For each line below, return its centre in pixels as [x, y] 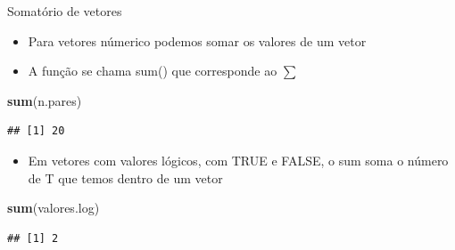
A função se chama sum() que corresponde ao [153, 71]
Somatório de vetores [65, 11]
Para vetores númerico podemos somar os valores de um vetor [197, 40]
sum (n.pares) [45, 100]
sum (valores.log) [54, 208]
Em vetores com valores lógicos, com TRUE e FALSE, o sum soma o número [238, 160]
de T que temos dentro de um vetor [125, 177]
